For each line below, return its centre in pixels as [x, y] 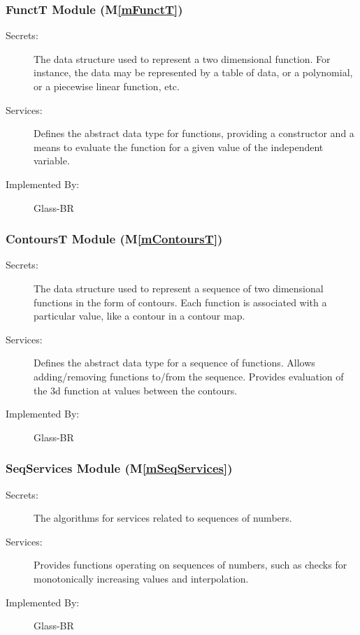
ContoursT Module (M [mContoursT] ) [114, 239]
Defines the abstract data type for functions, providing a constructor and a [194, 133]
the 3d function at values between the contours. [136, 390]
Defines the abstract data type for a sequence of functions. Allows [174, 363]
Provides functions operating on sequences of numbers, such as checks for [190, 565]
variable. [52, 160]
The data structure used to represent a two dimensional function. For [182, 58]
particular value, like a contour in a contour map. [139, 316]
